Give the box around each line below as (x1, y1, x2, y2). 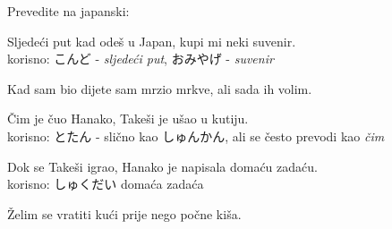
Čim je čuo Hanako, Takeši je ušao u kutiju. (7, 109, 249, 128)
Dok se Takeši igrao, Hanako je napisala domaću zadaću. (7, 157, 318, 175)
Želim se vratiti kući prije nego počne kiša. (7, 204, 242, 223)
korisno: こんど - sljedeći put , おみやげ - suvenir (7, 49, 274, 68)
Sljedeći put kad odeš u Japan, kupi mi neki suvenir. (7, 31, 296, 50)
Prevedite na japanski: (7, 2, 130, 20)
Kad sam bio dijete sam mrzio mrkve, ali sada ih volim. (7, 79, 312, 98)
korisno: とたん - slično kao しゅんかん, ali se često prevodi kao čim (7, 126, 385, 145)
